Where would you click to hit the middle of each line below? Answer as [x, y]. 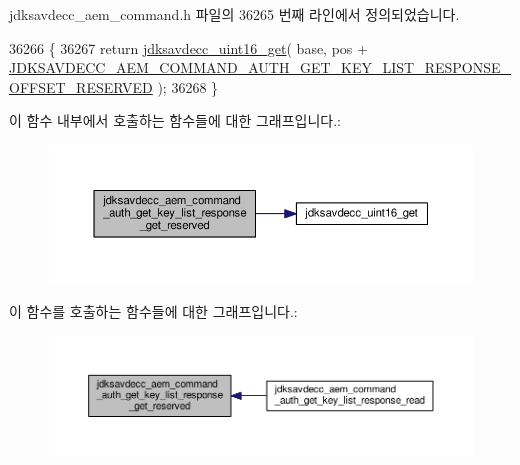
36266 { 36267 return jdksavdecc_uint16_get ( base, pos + [188, 47]
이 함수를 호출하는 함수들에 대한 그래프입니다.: [153, 310]
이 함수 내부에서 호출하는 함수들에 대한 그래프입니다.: [175, 120]
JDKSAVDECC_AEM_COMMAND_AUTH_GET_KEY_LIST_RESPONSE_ [260, 67]
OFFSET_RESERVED [81, 86]
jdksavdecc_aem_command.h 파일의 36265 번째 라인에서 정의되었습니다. [234, 14]
